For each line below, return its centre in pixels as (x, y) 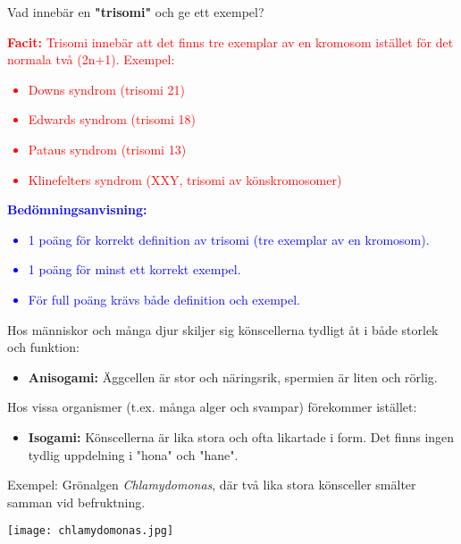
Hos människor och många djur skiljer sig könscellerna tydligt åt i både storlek (223, 329)
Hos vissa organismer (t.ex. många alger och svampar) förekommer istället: (212, 407)
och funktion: (43, 347)
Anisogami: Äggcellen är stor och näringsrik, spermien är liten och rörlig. (233, 377)
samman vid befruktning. (76, 502)
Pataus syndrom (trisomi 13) (107, 149)
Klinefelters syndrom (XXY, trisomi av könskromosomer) (185, 179)
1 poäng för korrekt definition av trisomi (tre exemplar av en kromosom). (229, 239)
